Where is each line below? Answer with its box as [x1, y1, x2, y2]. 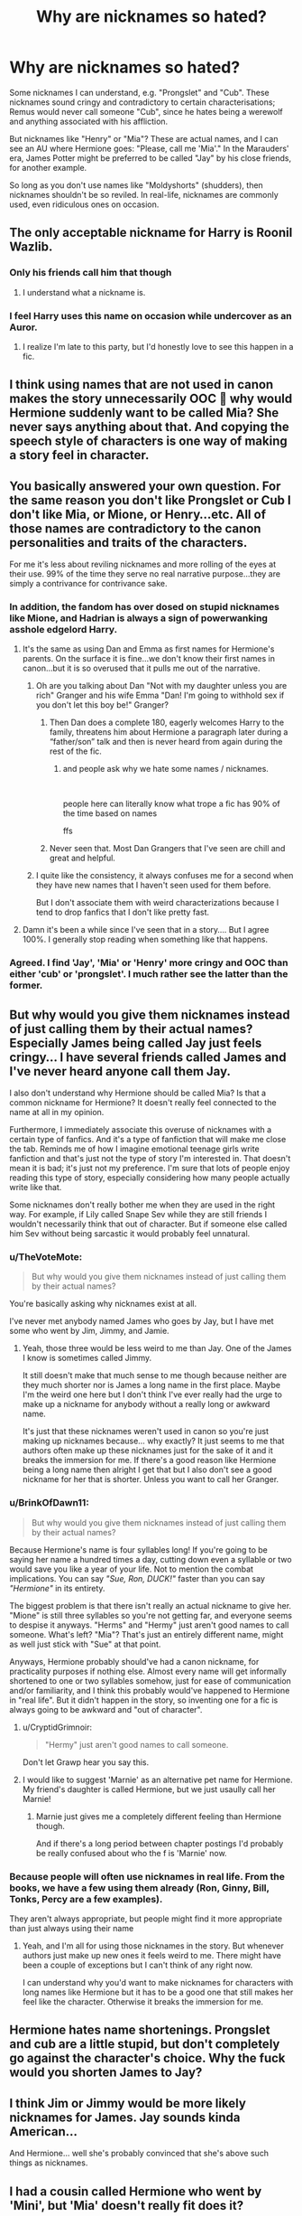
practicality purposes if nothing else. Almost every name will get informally [9, 1666, 287, 1676]
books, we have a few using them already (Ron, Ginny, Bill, [9, 1882, 270, 1894]
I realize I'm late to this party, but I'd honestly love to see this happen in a [22, 341, 294, 352]
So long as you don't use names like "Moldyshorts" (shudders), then [9, 179, 263, 191]
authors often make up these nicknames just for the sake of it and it [22, 1445, 273, 1456]
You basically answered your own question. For [9, 478, 281, 493]
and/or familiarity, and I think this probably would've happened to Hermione [9, 1685, 290, 1695]
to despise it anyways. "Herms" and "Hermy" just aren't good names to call [9, 1620, 289, 1630]
